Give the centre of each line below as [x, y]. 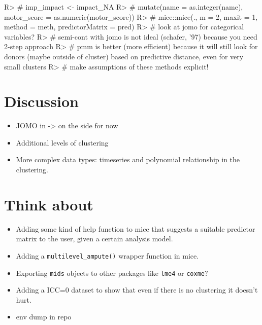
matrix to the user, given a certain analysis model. [94, 239]
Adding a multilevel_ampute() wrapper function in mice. [107, 255]
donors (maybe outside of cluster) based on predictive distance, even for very [124, 56]
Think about [49, 204]
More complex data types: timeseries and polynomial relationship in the [128, 159]
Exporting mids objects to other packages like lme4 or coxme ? [112, 273]
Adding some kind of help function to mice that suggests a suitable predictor [136, 228]
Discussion [41, 101]
